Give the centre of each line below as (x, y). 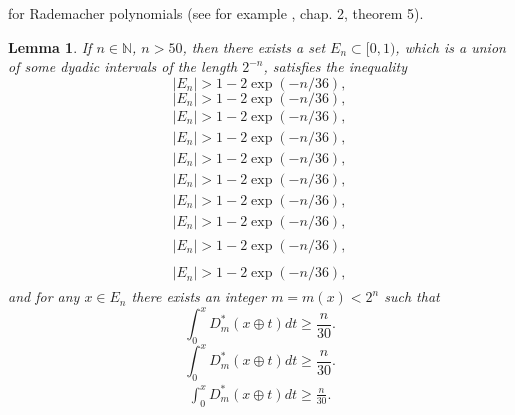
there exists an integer (199, 296)
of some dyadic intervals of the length (123, 66)
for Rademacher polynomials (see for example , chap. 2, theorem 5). (216, 13)
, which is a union (450, 46)
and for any (44, 296)
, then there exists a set (254, 46)
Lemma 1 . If (50, 46)
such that (412, 296)
